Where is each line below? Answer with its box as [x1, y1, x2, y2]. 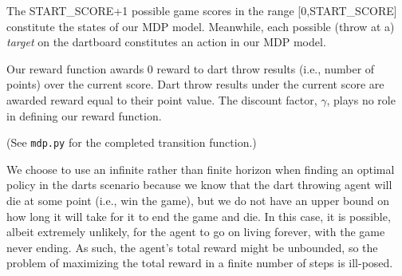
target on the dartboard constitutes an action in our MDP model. [6, 34, 326, 50]
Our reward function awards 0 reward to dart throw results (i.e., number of [6, 60, 375, 77]
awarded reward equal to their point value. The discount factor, [6, 91, 317, 108]
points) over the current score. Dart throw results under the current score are [6, 76, 384, 93]
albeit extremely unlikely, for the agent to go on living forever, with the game [6, 223, 385, 240]
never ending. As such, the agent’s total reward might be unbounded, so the [6, 239, 378, 255]
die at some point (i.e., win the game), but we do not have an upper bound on [6, 192, 390, 208]
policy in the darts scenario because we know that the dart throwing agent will [6, 176, 392, 193]
